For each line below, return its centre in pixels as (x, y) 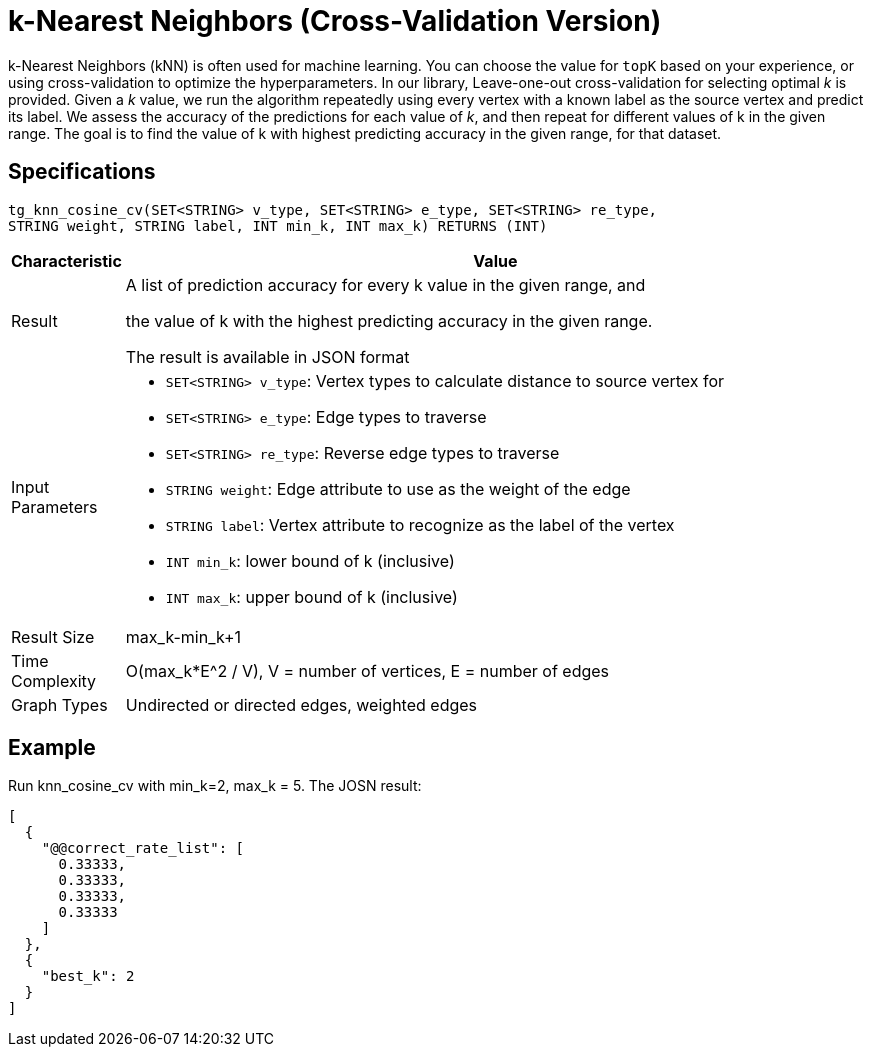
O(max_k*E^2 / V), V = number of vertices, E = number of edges (367, 670)
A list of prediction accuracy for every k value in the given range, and (385, 284)
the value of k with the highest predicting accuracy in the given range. (389, 320)
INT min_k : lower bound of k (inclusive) (310, 560)
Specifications (82, 172)
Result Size (53, 636)
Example (52, 748)
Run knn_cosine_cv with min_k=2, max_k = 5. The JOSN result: (215, 786)
